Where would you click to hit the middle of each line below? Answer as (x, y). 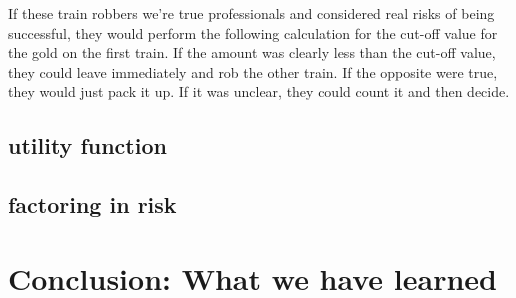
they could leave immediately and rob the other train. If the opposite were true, (253, 71)
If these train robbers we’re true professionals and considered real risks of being (251, 13)
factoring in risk (92, 204)
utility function (87, 145)
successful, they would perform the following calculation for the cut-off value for (253, 32)
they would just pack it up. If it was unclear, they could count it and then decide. (259, 91)
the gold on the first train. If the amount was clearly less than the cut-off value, (252, 52)
